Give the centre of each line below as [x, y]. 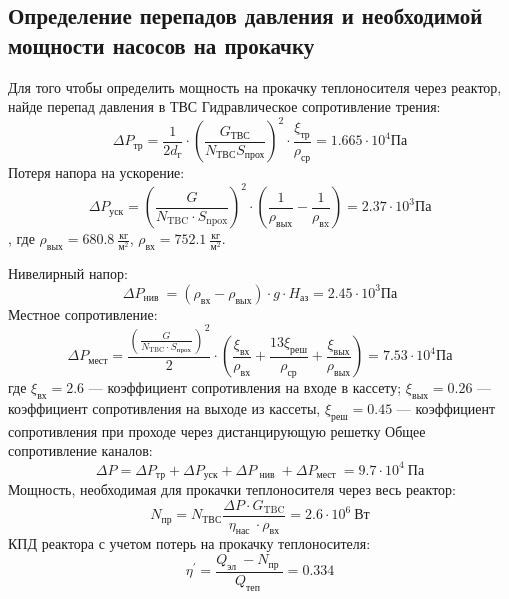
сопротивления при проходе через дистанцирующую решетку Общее [217, 430]
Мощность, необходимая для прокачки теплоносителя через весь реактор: [232, 489]
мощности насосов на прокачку [161, 44]
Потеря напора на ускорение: [96, 172]
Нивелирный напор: [68, 273]
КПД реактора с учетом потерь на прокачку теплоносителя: [189, 543]
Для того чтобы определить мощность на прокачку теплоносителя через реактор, [255, 86]
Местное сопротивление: [83, 313]
